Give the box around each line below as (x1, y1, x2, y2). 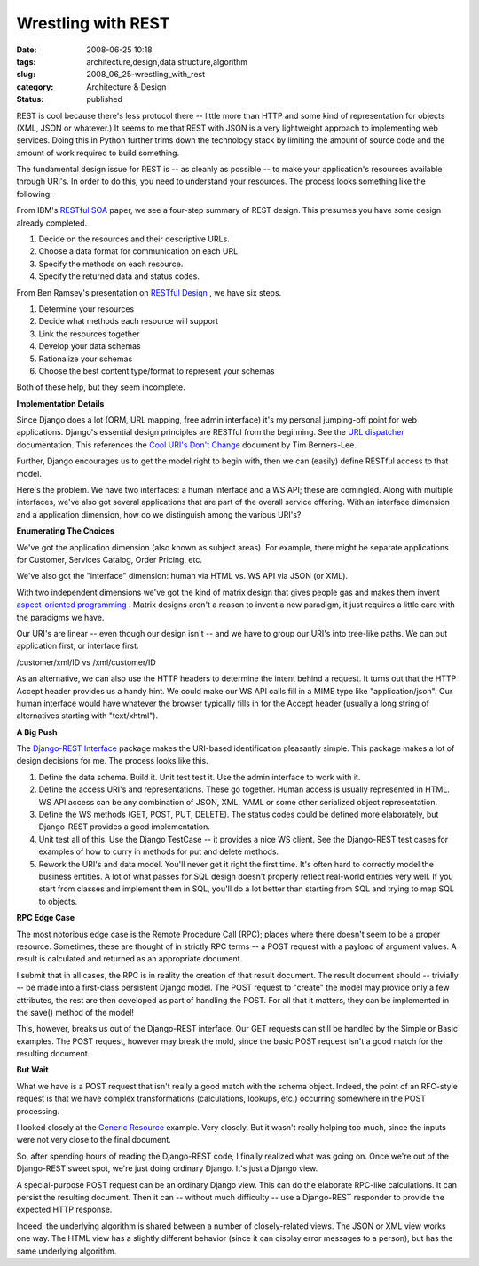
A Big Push (16, 726, 58, 737)
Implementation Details (16, 398, 105, 408)
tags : (16, 56, 36, 67)
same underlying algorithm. (16, 1246, 117, 1256)
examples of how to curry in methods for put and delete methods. (38, 846, 279, 857)
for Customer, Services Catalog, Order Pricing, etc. (16, 555, 203, 565)
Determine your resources (38, 303, 135, 314)
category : (16, 81, 54, 92)
